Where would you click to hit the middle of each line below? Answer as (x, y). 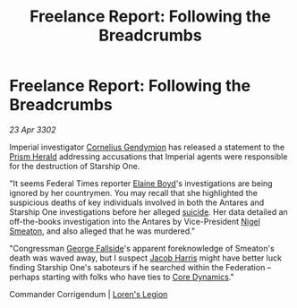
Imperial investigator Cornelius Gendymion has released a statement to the (147, 147)
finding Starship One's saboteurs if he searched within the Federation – (140, 267)
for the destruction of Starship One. (75, 166)
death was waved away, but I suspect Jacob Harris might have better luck (145, 258)
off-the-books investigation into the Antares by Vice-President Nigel (135, 221)
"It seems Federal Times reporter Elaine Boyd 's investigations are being (141, 183)
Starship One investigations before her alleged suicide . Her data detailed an (148, 211)
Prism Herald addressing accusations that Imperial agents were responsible (148, 156)
